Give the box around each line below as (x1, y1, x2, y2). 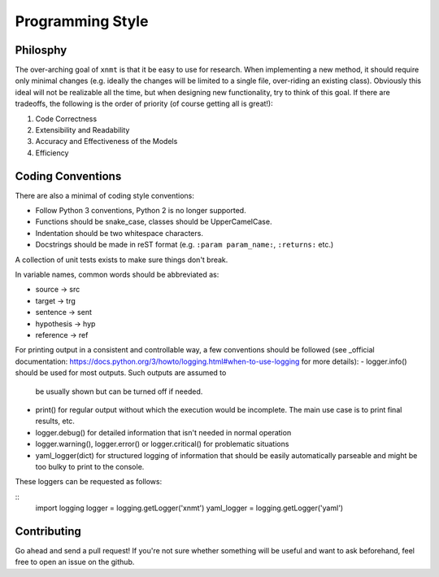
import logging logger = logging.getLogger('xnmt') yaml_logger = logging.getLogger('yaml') (35, 503, 344, 513)
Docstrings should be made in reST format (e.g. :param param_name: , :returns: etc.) (35, 240, 334, 250)
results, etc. (35, 416, 75, 426)
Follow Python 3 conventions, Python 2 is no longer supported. (35, 206, 247, 216)
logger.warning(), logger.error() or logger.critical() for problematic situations (35, 439, 289, 449)
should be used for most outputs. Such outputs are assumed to (15, 368, 227, 378)
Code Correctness (35, 114, 98, 124)
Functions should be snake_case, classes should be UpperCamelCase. (35, 216, 272, 227)
